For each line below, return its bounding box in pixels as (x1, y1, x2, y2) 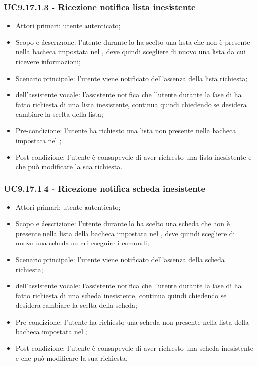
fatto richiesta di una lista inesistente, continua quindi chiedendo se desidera (15, 99, 247, 109)
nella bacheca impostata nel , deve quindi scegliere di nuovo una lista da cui (15, 46, 246, 57)
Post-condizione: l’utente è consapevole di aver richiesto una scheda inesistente (15, 343, 253, 353)
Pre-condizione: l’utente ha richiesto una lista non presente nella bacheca (15, 125, 236, 135)
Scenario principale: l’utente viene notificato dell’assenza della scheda (15, 254, 225, 264)
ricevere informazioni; (15, 56, 81, 66)
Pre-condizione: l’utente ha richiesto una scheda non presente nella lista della (15, 316, 249, 326)
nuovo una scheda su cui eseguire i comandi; (15, 238, 149, 248)
